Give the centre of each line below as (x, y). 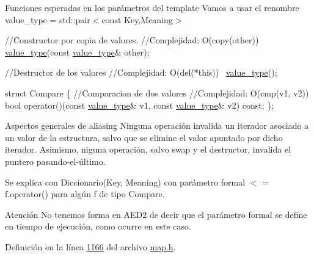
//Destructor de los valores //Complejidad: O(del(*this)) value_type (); (141, 72)
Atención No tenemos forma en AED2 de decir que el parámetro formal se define (156, 214)
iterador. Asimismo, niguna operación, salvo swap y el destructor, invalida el (148, 149)
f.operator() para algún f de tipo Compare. (85, 194)
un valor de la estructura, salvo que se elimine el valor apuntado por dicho (144, 137)
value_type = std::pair (48, 19)
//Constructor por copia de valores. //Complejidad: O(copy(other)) (132, 40)
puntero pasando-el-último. (55, 161)
